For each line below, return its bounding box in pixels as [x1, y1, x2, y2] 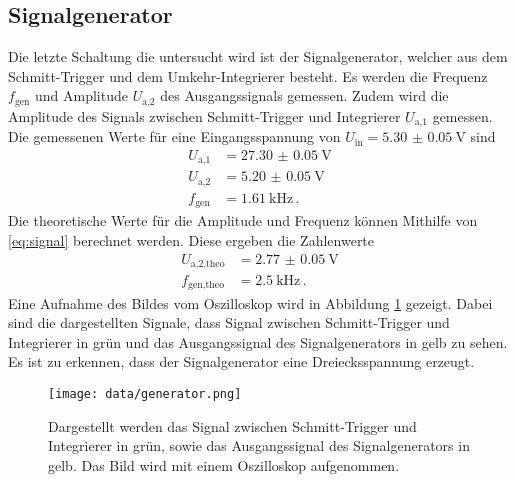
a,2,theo [190, 259, 225, 269]
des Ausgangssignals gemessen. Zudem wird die [160, 85, 449, 106]
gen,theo [188, 280, 225, 291]
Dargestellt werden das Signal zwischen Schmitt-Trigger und [48, 415, 417, 436]
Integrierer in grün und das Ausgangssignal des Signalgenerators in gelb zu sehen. [8, 331, 508, 352]
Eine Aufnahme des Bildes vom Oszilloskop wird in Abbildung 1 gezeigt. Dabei [8, 292, 493, 313]
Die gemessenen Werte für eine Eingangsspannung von [8, 126, 341, 147]
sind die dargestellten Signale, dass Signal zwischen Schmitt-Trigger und [8, 312, 450, 333]
